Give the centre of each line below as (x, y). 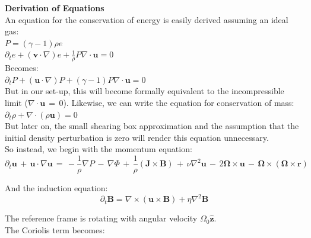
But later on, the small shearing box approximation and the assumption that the (152, 126)
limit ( (16, 102)
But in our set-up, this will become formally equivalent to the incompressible (145, 91)
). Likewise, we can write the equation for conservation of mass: (179, 102)
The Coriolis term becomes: (55, 229)
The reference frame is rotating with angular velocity (101, 218)
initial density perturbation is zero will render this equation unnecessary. (137, 137)
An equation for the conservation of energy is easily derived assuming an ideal (147, 19)
